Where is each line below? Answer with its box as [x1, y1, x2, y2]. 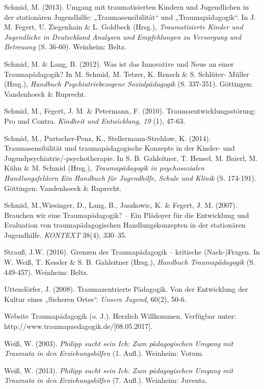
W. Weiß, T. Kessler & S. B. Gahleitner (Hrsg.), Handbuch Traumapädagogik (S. [4, 257, 255, 267]
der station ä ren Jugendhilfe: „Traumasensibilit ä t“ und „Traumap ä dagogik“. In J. [4, 11, 256, 22]
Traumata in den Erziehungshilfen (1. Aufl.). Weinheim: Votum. [4, 348, 204, 358]
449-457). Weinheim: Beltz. [4, 266, 89, 277]
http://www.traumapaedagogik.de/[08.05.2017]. [4, 321, 152, 331]
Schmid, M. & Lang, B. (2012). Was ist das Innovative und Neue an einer [4, 58, 234, 69]
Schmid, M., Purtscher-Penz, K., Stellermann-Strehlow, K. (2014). [4, 132, 211, 143]
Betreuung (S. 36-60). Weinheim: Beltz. [4, 41, 126, 52]
